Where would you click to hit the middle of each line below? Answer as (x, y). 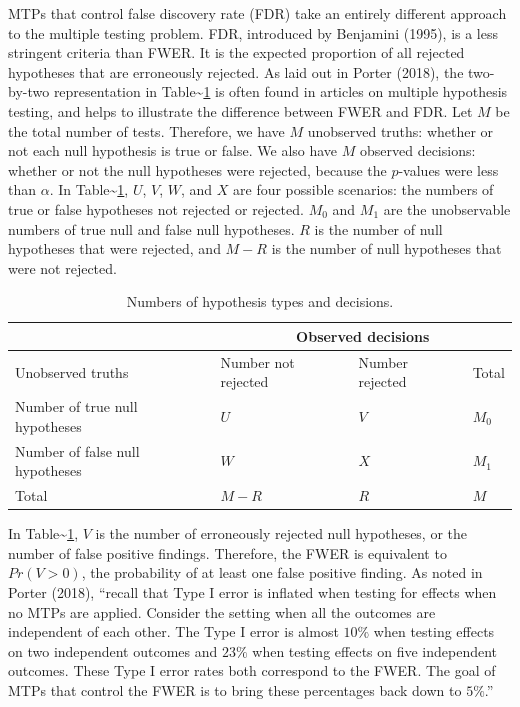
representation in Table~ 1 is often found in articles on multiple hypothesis (280, 91)
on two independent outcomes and (113, 650)
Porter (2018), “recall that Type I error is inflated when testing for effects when (252, 591)
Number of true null (76, 406)
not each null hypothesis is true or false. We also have (173, 150)
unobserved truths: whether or (400, 130)
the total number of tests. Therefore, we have (146, 130)
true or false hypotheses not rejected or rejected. (156, 208)
